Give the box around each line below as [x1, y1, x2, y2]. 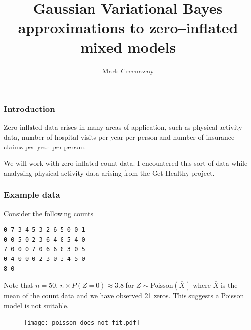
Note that [4, 280, 33, 290]
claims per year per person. [4, 141, 86, 151]
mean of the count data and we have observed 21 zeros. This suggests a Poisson [4, 291, 244, 301]
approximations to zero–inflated [18, 17, 238, 37]
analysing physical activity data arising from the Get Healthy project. [4, 167, 215, 178]
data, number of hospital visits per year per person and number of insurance [4, 131, 235, 142]
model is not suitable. [4, 300, 69, 310]
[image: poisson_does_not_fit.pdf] [24, 319, 140, 327]
